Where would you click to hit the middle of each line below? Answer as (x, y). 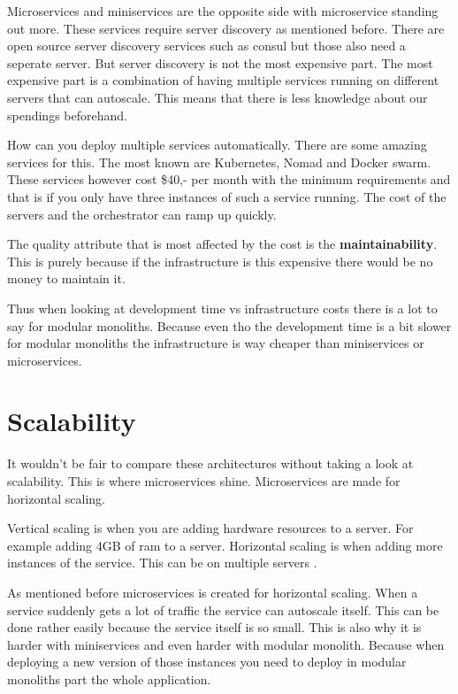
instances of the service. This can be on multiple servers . (162, 563)
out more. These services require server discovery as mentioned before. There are (226, 28)
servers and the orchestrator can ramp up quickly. (142, 214)
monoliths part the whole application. (109, 679)
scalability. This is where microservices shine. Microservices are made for (204, 481)
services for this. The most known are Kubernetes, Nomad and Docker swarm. (219, 162)
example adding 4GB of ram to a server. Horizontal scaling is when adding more (225, 545)
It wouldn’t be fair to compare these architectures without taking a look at (210, 463)
